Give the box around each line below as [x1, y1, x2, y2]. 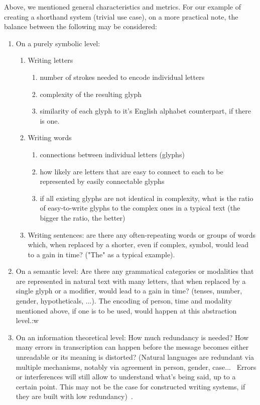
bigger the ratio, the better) [40, 212, 125, 223]
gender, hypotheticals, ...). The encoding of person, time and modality [16, 295, 232, 306]
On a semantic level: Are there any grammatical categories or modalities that [16, 266, 254, 276]
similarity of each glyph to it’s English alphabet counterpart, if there [40, 106, 251, 116]
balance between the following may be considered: [4, 21, 157, 32]
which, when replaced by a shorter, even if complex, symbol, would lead [28, 239, 248, 250]
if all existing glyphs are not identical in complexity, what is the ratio [40, 192, 253, 203]
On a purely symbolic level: [16, 38, 100, 48]
